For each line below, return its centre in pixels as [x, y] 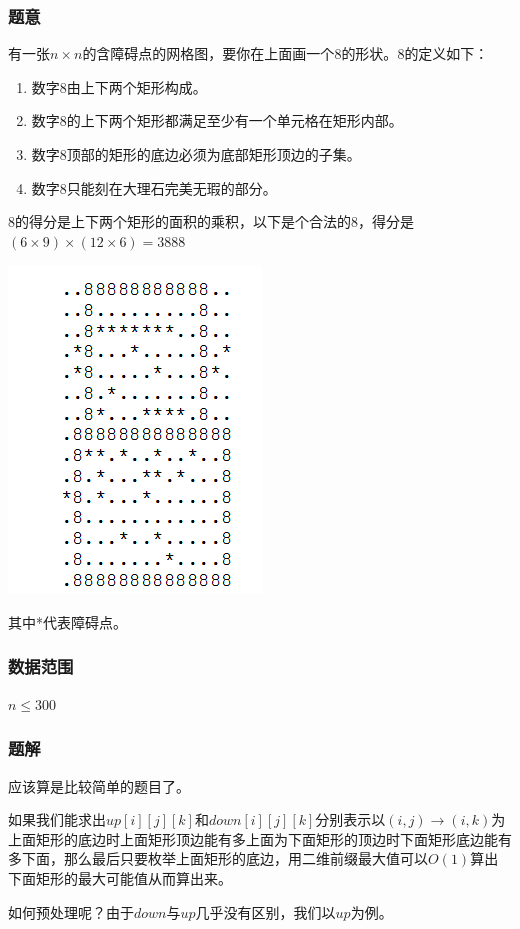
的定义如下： [446, 53]
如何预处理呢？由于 [71, 911]
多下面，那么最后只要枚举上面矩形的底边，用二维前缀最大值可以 [218, 858]
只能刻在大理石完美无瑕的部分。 [171, 187]
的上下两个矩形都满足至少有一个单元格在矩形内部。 [234, 120]
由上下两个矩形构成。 [136, 86]
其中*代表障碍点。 [67, 621]
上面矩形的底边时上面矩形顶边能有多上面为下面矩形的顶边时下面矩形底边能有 [260, 838]
